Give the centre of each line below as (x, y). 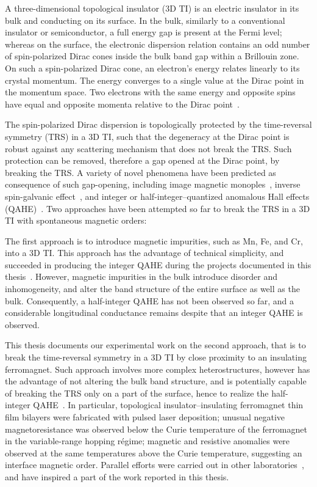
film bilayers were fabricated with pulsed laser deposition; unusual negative (145, 417)
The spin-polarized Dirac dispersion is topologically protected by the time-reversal (158, 124)
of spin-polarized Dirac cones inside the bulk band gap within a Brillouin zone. (152, 56)
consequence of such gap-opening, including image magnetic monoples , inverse (153, 184)
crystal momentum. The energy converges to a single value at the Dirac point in (155, 80)
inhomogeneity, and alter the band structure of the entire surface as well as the (152, 289)
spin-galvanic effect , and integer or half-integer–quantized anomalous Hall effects (157, 196)
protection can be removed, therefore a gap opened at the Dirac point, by (142, 160)
